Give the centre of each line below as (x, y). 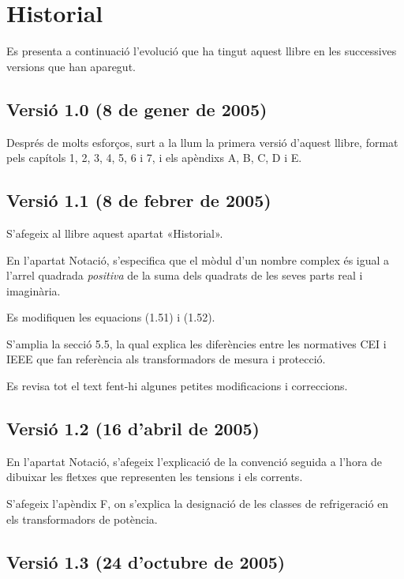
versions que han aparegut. (71, 66)
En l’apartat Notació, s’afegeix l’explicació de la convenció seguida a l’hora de (195, 461)
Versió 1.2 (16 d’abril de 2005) (133, 429)
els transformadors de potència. (82, 519)
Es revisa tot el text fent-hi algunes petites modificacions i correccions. (177, 386)
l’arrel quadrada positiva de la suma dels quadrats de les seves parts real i (185, 275)
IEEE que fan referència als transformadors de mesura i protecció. (166, 359)
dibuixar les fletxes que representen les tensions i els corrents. (155, 477)
